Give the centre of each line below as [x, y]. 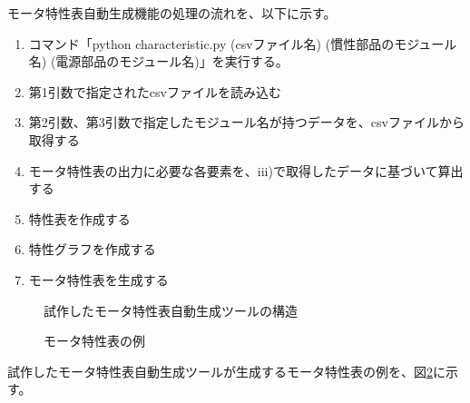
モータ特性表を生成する [98, 279]
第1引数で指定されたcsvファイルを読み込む [155, 91]
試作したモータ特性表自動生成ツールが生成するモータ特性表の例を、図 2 [220, 371]
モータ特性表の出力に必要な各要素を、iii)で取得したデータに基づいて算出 [246, 170]
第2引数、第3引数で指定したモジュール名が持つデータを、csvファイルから [246, 122]
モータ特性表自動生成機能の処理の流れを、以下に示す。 [172, 13]
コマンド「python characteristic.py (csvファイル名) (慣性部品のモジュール [243, 43]
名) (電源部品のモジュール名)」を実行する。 [158, 61]
